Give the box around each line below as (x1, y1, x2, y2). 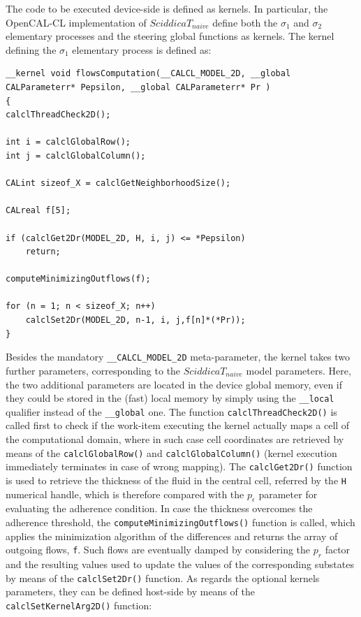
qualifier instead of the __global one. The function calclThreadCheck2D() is (6, 404, 337, 419)
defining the (6, 42, 57, 57)
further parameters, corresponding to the (6, 363, 181, 377)
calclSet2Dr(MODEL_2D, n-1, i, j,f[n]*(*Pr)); (25, 315, 246, 326)
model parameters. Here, (246, 363, 351, 377)
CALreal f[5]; (6, 205, 71, 216)
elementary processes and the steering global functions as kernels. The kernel (6, 29, 334, 43)
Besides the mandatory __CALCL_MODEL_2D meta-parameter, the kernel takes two (6, 349, 351, 364)
